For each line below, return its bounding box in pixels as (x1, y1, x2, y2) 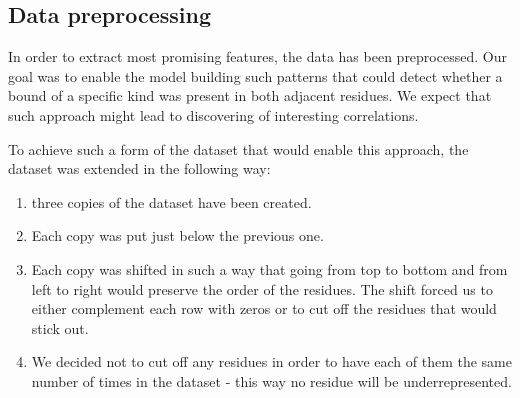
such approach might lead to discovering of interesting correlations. (8, 104, 419, 125)
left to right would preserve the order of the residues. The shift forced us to (31, 278, 493, 299)
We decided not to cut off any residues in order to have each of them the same (31, 351, 512, 372)
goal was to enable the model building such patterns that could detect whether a (8, 65, 503, 86)
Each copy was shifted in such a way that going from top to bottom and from (31, 258, 508, 279)
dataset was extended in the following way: (8, 158, 271, 179)
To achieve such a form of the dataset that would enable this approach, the (8, 138, 469, 159)
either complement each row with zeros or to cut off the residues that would (31, 298, 497, 319)
